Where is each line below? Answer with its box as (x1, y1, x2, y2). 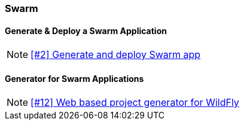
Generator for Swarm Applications (5, 73, 144, 84)
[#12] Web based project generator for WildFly (30, 96, 239, 109)
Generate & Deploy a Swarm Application (5, 25, 167, 36)
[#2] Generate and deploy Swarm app (30, 48, 201, 61)
